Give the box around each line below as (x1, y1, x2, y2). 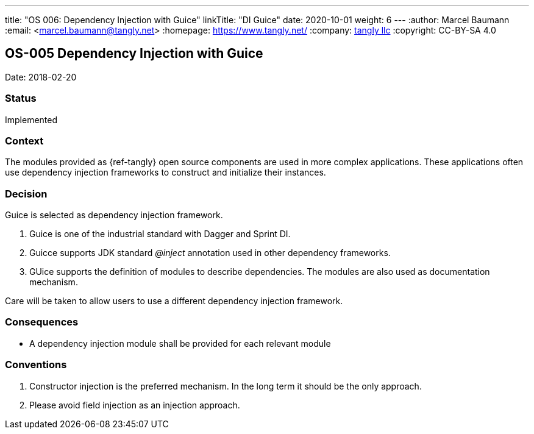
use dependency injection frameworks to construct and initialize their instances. (5, 167, 326, 178)
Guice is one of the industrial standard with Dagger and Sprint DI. (29, 229, 291, 240)
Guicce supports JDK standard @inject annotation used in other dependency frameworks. (29, 247, 391, 258)
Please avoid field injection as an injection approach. (29, 399, 240, 410)
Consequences (5, 316, 79, 329)
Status (5, 92, 37, 105)
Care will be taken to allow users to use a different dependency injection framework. (5, 296, 343, 307)
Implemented (5, 114, 58, 125)
